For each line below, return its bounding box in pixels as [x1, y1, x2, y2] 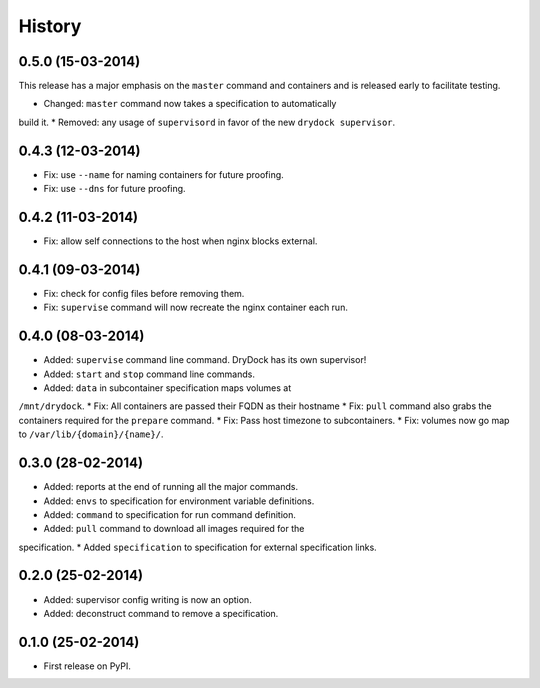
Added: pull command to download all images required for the [43, 523, 305, 535]
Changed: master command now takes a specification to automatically [43, 98, 337, 110]
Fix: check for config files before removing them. [43, 287, 245, 299]
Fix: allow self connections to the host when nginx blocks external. [43, 235, 318, 247]
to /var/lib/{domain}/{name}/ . [18, 428, 164, 440]
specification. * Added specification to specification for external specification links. [18, 541, 377, 553]
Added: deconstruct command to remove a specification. [43, 607, 279, 619]
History [18, 15, 82, 37]
